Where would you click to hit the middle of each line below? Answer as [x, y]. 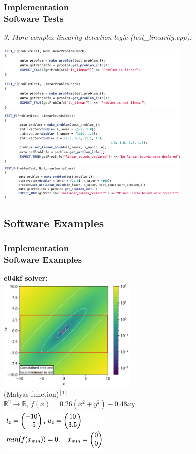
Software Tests [34, 18]
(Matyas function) [32, 394]
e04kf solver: [26, 278]
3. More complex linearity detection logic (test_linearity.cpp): [98, 37]
